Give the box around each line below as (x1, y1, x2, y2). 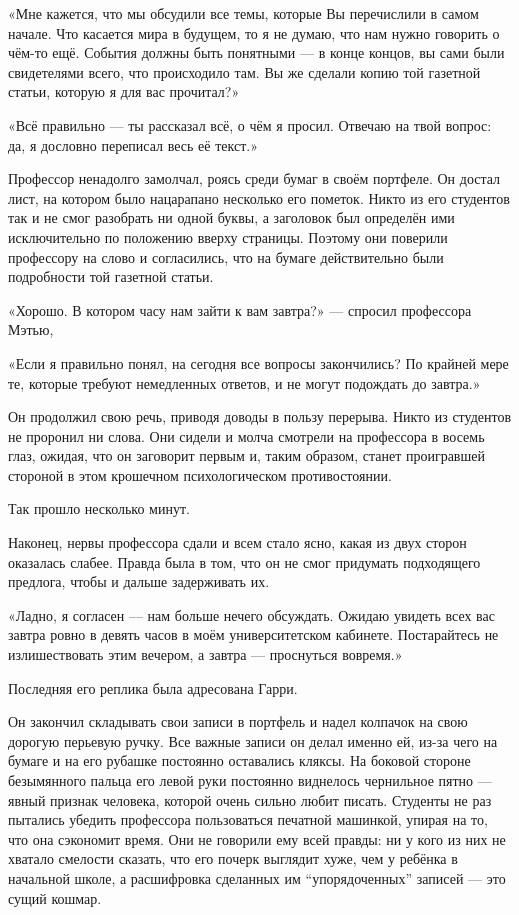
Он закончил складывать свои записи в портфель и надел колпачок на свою (8, 711, 468, 732)
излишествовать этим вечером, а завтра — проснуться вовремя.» (8, 644, 403, 665)
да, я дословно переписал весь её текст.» (8, 134, 258, 155)
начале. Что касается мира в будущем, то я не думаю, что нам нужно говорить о (8, 22, 500, 43)
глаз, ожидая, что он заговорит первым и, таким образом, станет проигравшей (8, 445, 485, 466)
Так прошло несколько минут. (8, 498, 190, 519)
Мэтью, (8, 319, 54, 340)
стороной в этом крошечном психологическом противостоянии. (8, 464, 392, 485)
